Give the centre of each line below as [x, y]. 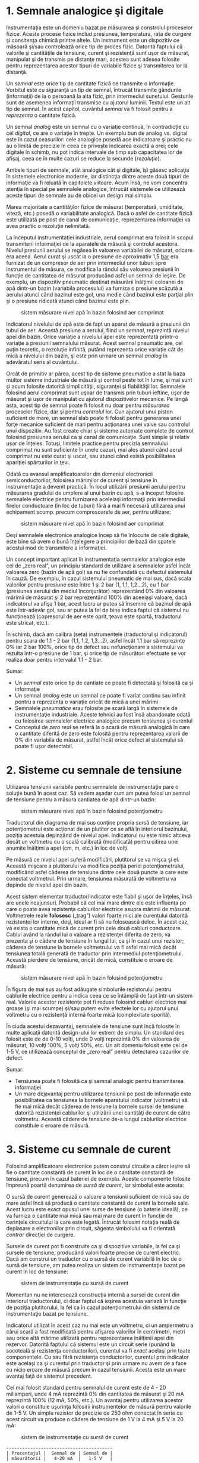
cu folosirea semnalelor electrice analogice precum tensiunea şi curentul [104, 721]
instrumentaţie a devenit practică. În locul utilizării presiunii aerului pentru [96, 486]
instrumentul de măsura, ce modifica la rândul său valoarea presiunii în [93, 269]
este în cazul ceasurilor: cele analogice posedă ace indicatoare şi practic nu [99, 139]
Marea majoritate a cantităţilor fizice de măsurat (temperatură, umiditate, [95, 206]
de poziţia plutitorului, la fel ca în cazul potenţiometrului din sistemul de [93, 1307]
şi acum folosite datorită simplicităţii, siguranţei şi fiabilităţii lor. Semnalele [96, 386]
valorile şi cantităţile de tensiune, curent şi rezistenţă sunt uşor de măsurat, [98, 53]
